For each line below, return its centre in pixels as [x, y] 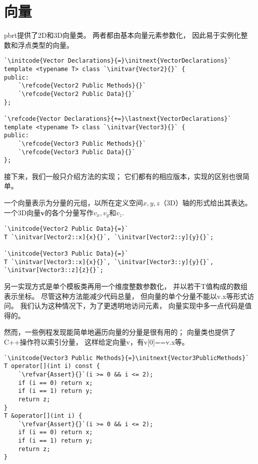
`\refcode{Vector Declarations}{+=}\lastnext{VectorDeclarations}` [118, 119]
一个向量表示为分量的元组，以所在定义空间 [73, 203]
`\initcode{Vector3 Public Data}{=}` [66, 254]
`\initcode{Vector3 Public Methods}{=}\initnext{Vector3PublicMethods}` [127, 358]
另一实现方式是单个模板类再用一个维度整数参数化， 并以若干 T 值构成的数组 [126, 286]
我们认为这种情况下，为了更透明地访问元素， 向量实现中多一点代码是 [132, 306]
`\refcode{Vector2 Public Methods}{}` [82, 86]
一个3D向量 [22, 212]
